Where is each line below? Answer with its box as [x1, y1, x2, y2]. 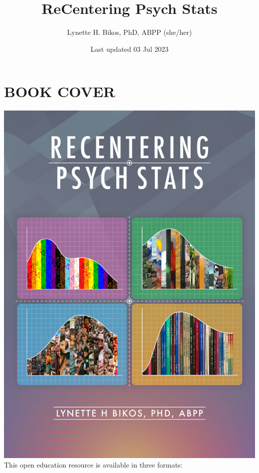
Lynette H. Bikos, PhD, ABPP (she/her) [67, 27, 192, 37]
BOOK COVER [4, 81, 116, 102]
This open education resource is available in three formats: [4, 460, 183, 470]
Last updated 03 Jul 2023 [90, 43, 169, 54]
